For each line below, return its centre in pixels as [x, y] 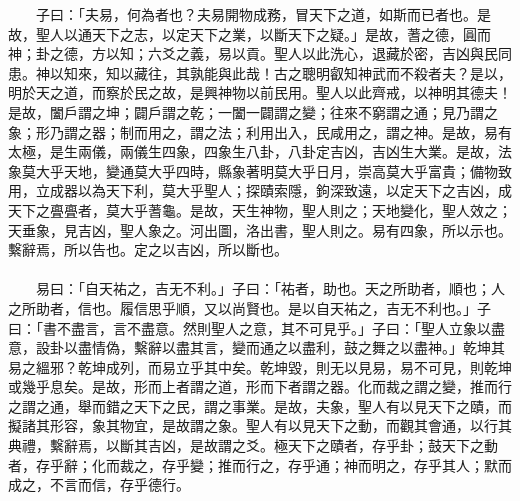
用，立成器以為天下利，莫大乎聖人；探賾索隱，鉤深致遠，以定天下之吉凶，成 [260, 190]
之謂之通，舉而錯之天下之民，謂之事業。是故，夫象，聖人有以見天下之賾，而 [260, 405]
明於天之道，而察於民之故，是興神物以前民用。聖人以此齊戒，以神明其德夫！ [260, 92]
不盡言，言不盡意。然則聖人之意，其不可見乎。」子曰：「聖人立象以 [273, 327]
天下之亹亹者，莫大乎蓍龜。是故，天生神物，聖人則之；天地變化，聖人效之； [260, 209]
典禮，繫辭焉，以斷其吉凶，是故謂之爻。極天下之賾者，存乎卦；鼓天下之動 [253, 445]
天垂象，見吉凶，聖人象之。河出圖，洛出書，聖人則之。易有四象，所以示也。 [260, 229]
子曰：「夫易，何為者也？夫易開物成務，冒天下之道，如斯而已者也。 [256, 14]
